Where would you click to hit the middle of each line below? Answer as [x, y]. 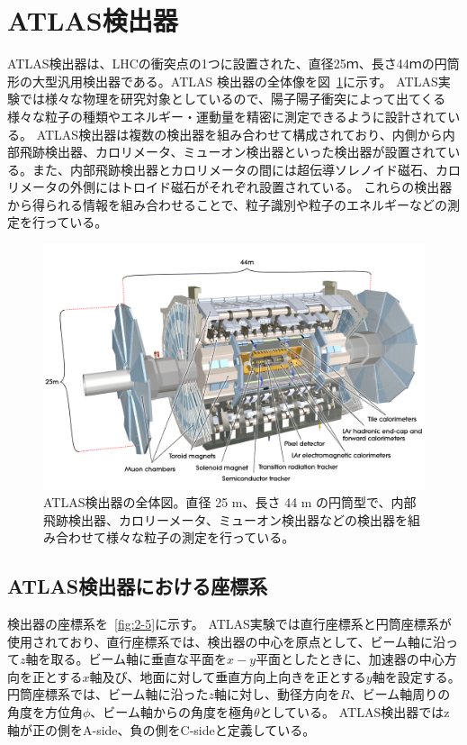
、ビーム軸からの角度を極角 [172, 712]
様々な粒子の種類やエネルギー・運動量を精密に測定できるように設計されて [228, 116]
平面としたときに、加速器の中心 [350, 659]
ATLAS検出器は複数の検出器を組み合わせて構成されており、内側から [239, 134]
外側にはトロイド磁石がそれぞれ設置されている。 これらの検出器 [261, 187]
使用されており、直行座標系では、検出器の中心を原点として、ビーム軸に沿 [227, 641]
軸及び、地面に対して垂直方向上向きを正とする [228, 676]
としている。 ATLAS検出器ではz [355, 712]
